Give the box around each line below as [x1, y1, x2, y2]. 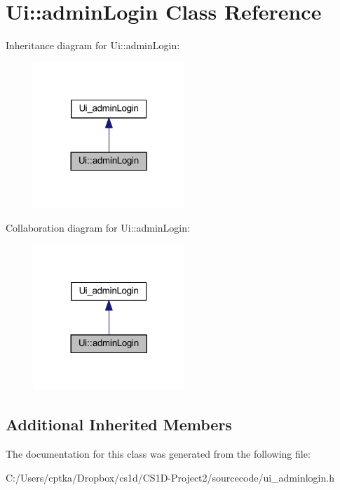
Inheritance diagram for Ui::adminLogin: [6, 38, 180, 53]
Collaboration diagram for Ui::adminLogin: [6, 220, 190, 234]
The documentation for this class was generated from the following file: [6, 446, 311, 461]
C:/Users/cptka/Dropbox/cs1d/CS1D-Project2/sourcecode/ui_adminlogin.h [6, 470, 334, 484]
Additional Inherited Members [6, 413, 232, 435]
